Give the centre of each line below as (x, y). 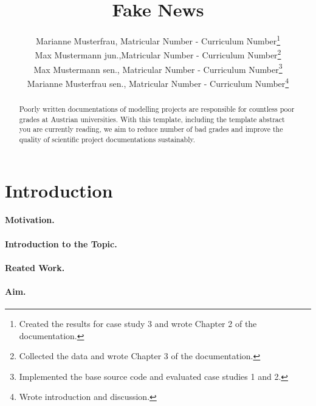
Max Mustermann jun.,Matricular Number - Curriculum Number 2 (158, 54)
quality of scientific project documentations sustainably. (107, 139)
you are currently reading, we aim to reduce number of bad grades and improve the (151, 129)
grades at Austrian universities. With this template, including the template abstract (152, 119)
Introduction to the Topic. (61, 243)
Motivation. (30, 220)
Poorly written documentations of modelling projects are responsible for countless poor (157, 108)
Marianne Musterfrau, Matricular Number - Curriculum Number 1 (158, 40)
